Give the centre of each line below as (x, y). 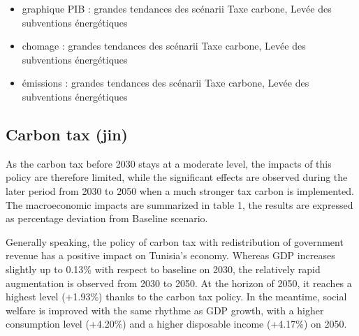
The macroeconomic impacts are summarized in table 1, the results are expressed (179, 204)
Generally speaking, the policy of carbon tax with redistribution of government (175, 241)
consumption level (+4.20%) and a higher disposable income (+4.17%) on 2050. (176, 324)
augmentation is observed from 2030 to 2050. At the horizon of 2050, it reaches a (179, 283)
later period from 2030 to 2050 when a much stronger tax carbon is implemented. (180, 190)
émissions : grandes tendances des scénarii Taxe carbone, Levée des (166, 83)
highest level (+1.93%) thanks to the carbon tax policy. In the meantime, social (176, 297)
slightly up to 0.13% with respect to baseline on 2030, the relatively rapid (163, 269)
